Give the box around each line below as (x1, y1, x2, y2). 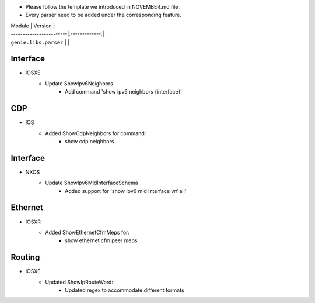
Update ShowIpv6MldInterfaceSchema (45, 179, 138, 187)
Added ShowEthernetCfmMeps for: (45, 229, 130, 236)
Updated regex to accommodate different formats (65, 287, 184, 294)
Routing (10, 252, 40, 263)
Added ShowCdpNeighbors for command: (45, 129, 146, 137)
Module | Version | (10, 22, 55, 29)
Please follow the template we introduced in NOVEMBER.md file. (25, 4, 180, 10)
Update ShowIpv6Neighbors (45, 80, 114, 87)
